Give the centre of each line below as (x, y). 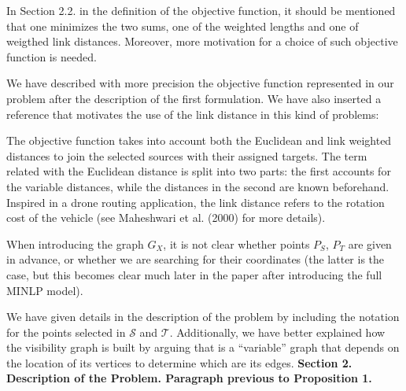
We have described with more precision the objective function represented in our (200, 83)
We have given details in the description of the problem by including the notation (203, 317)
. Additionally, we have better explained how (277, 332)
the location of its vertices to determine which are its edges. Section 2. (179, 362)
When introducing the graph (75, 243)
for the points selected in (66, 332)
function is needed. (52, 56)
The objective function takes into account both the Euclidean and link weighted (199, 140)
